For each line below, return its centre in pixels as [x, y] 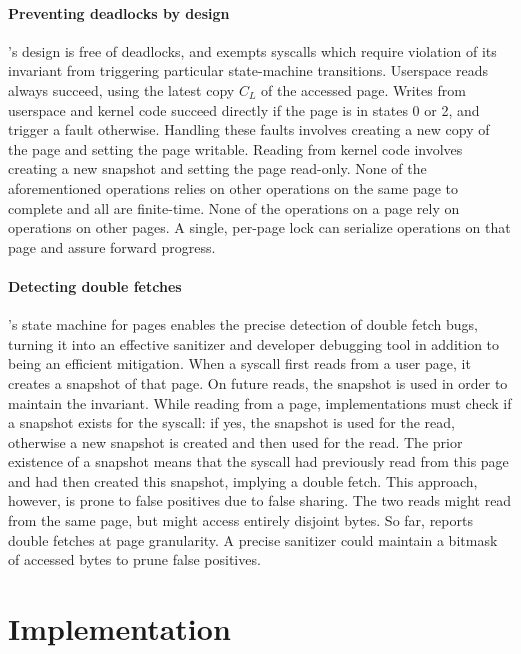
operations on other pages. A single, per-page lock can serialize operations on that [259, 227]
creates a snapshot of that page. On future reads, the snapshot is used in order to [258, 382]
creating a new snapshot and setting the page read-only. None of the [217, 168]
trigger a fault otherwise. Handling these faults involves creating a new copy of [249, 129]
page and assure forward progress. [112, 246]
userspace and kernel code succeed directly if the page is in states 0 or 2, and [244, 109]
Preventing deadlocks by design [119, 12]
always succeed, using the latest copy [121, 89]
